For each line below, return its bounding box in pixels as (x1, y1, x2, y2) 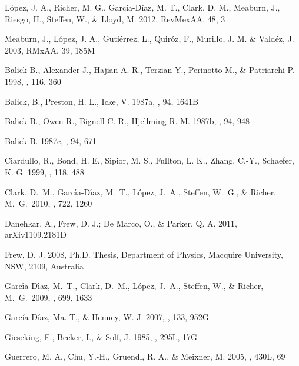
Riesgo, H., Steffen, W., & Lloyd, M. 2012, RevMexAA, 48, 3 (5, 12, 225, 25)
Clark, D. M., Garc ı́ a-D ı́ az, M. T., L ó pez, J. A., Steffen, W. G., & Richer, (5, 185, 277, 198)
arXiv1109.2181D (5, 228, 67, 241)
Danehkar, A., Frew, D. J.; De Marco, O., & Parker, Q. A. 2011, (5, 217, 237, 229)
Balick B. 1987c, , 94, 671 (5, 134, 97, 147)
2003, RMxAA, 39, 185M (5, 44, 95, 56)
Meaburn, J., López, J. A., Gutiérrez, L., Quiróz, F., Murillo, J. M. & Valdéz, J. (5, 32, 294, 45)
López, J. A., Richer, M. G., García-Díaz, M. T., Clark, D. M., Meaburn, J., (5, 1, 280, 13)
